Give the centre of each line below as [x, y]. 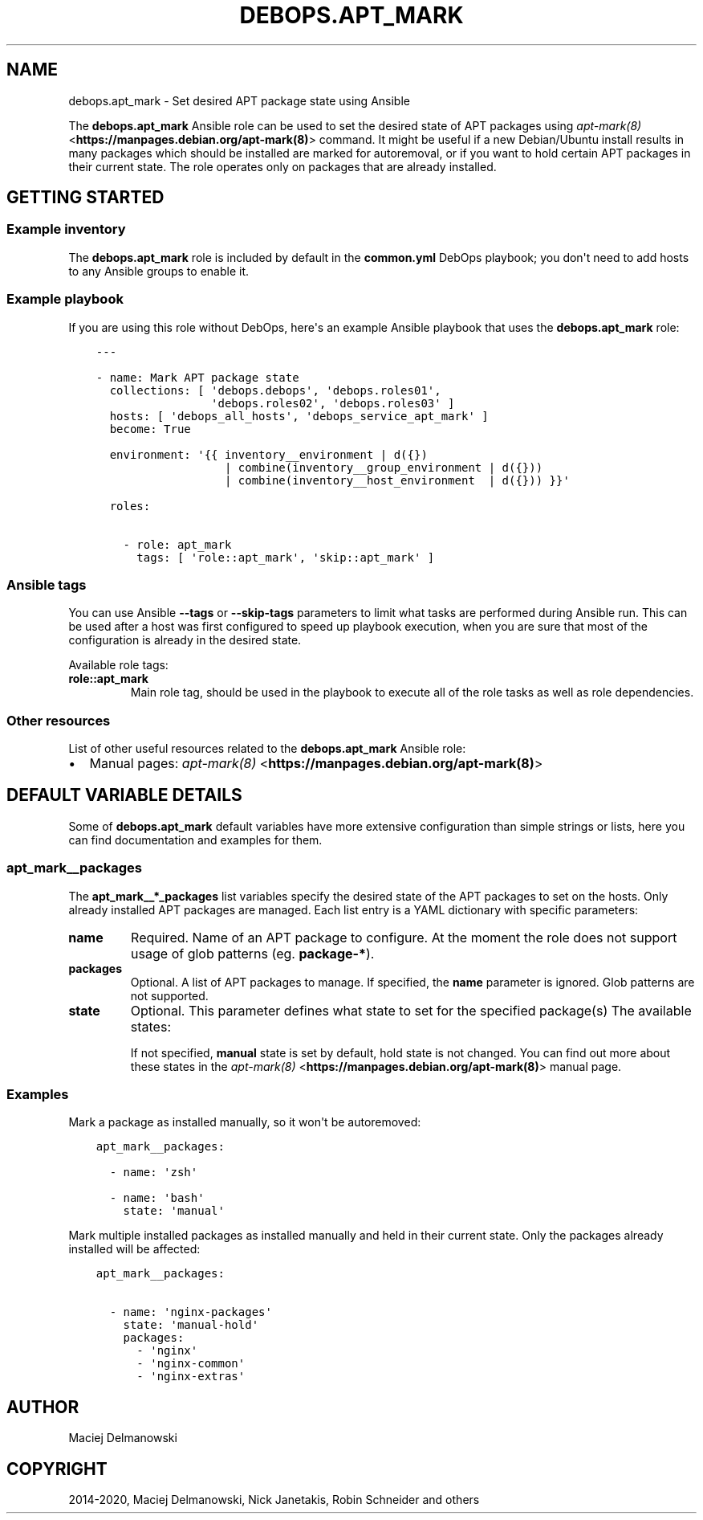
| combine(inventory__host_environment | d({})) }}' [397, 480]
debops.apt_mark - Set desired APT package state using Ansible [239, 100]
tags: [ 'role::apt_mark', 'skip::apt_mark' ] [286, 557]
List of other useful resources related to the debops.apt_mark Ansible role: [267, 749]
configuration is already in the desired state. [185, 640]
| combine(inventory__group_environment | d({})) [384, 467]
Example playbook [65, 299]
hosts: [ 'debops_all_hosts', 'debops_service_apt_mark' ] [299, 416]
